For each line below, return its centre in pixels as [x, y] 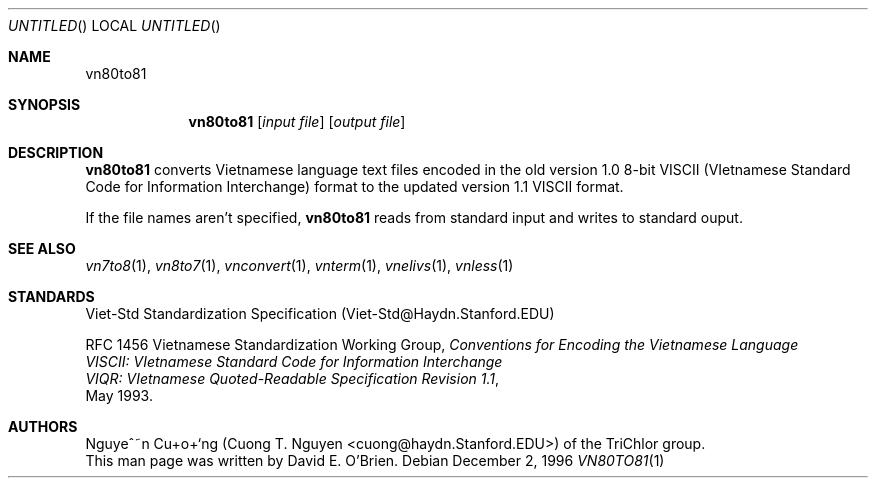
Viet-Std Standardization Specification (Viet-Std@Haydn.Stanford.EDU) [320, 313]
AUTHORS [43, 426]
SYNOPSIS [44, 104]
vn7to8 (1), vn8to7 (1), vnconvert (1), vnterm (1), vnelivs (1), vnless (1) [299, 265]
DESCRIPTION [56, 152]
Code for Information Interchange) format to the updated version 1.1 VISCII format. [354, 186]
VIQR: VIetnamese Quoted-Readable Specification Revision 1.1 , [292, 378]
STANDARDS [51, 296]
